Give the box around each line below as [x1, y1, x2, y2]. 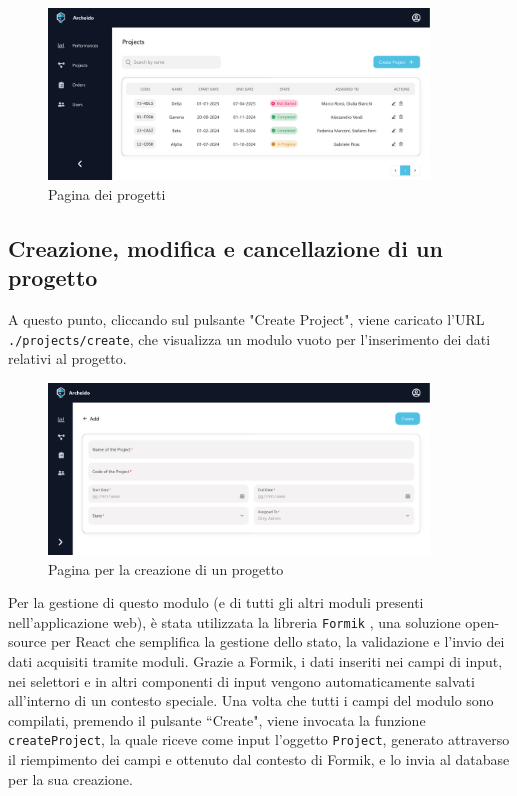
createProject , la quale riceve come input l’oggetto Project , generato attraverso [8, 729, 510, 750]
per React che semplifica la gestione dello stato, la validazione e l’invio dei [50, 631, 505, 652]
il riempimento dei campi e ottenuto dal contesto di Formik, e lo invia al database [8, 749, 510, 769]
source [8, 631, 47, 652]
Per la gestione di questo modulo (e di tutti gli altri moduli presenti [8, 592, 424, 613]
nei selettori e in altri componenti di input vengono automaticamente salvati [8, 670, 475, 691]
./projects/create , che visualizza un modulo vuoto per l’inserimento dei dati [8, 328, 491, 349]
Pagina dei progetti [48, 183, 166, 204]
